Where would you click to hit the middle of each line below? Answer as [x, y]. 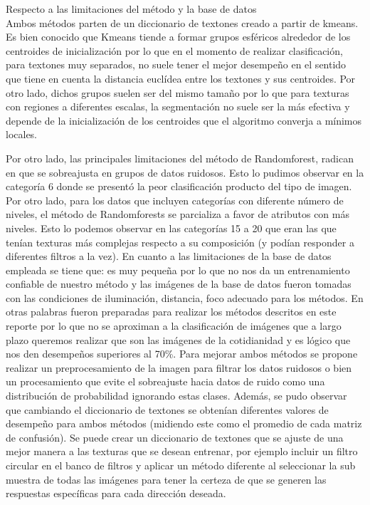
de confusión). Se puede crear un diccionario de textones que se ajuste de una [175, 437]
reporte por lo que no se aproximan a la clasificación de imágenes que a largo [174, 326]
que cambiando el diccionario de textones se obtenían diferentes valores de [167, 409]
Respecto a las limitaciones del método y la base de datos [131, 9]
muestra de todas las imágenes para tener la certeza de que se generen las [166, 479]
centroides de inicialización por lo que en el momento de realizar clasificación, [174, 50]
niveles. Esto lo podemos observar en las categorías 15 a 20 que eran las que [171, 228]
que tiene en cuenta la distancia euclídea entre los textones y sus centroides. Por [181, 78]
